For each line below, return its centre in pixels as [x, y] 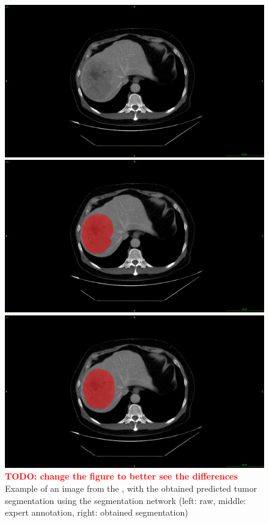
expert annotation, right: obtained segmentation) [97, 512]
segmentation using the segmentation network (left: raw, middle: [126, 500]
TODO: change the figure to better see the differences [121, 476]
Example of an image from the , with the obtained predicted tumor [131, 488]
